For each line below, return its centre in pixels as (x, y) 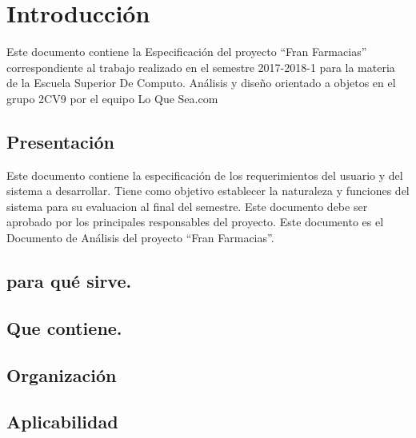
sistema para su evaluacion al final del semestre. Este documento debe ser (187, 206)
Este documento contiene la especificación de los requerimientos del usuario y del (205, 175)
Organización (62, 374)
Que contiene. (64, 327)
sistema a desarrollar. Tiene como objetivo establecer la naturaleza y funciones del (208, 191)
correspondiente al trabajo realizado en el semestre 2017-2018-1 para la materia (201, 67)
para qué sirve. (69, 281)
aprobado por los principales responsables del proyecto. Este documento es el (195, 222)
